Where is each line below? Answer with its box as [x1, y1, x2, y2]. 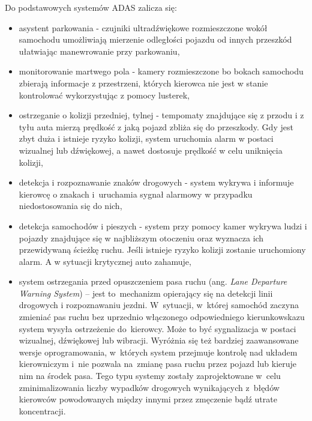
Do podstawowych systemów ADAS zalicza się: [5, 1, 177, 13]
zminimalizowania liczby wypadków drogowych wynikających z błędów [19, 381, 280, 393]
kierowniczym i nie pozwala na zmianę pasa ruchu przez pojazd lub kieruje [19, 357, 297, 370]
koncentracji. [19, 404, 66, 417]
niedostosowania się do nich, [19, 199, 122, 212]
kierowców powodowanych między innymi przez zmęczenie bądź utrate [19, 393, 277, 405]
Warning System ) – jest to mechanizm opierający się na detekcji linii [19, 286, 273, 299]
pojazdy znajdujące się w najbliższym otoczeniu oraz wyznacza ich [19, 231, 264, 244]
